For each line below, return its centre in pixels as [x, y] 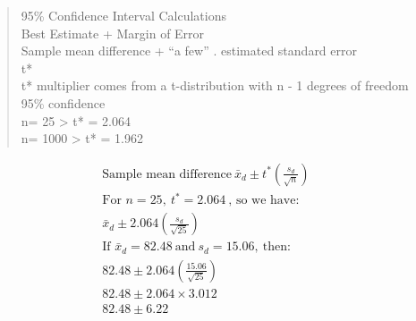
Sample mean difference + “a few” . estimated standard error [189, 51]
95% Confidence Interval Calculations [123, 15]
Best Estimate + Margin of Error [113, 33]
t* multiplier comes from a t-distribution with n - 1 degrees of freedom [215, 85]
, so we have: [264, 201]
